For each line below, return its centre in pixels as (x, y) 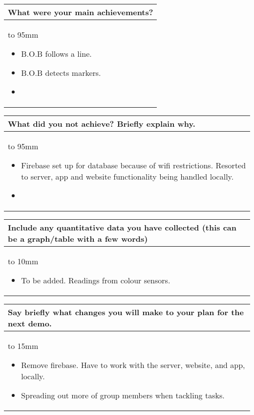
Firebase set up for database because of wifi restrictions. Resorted (134, 165)
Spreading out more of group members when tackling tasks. (123, 395)
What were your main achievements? (81, 12)
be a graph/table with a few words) (78, 239)
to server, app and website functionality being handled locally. (127, 176)
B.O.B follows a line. (56, 54)
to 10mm (23, 261)
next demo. (30, 323)
